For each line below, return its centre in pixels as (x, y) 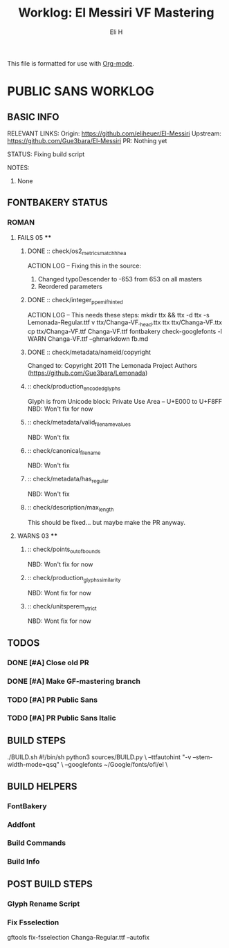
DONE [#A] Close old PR (48, 662)
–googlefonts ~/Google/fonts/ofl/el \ (116, 765)
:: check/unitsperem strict (62, 607)
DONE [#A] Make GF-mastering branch (74, 681)
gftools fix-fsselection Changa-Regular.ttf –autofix (79, 937)
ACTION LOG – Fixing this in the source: (84, 266)
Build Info (24, 862)
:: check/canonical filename (64, 451)
